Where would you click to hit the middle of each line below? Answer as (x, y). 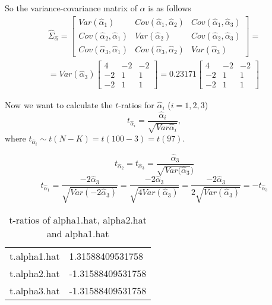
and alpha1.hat (78, 233)
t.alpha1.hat (35, 256)
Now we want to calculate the (59, 104)
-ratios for (136, 104)
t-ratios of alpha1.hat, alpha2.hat (78, 219)
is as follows (170, 8)
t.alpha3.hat (35, 290)
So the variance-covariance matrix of (71, 8)
